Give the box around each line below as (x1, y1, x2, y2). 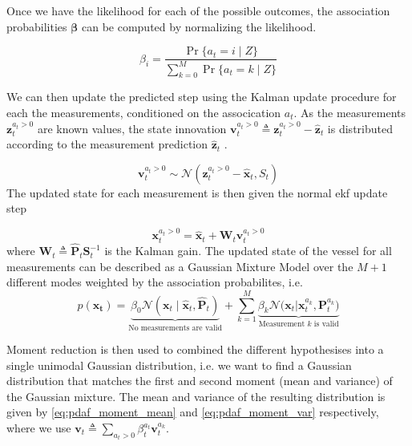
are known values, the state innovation (37, 120, 227, 136)
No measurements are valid (128, 323, 222, 332)
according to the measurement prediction (6, 136, 208, 152)
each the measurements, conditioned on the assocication (6, 103, 281, 120)
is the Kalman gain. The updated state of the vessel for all (104, 242, 392, 259)
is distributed (327, 120, 393, 136)
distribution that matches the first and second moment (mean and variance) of (6, 372, 393, 389)
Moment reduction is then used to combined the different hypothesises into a (6, 341, 384, 358)
